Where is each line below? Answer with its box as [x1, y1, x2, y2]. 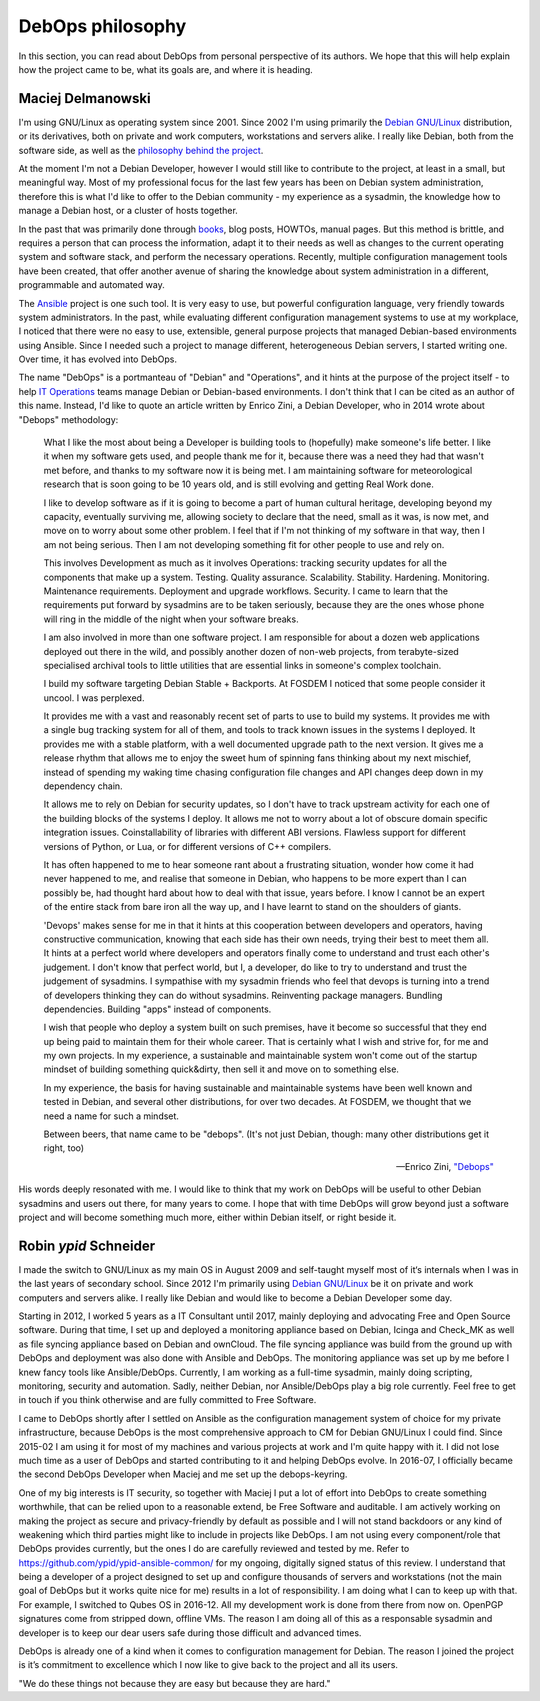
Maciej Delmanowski [18, 90, 151, 107]
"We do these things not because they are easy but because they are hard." [18, 1677, 331, 1689]
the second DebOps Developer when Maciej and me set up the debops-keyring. [18, 1468, 348, 1480]
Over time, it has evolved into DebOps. [18, 353, 177, 365]
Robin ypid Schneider [18, 1237, 155, 1254]
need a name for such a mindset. [43, 1110, 180, 1122]
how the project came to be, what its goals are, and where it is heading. [18, 63, 314, 75]
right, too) [43, 1142, 85, 1154]
